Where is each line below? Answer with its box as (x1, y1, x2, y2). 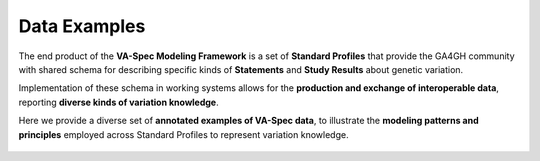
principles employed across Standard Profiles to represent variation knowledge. (18, 128, 349, 140)
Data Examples (18, 15, 146, 37)
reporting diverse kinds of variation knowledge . (18, 96, 219, 108)
